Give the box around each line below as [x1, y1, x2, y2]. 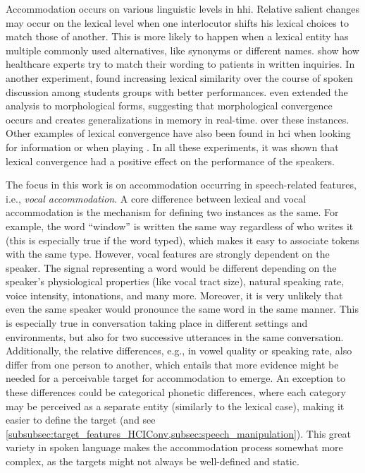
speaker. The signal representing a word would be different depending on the [6, 260, 337, 275]
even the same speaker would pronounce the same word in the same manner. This [6, 301, 359, 316]
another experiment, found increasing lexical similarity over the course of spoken [6, 70, 353, 85]
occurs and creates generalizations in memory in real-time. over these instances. [6, 112, 349, 126]
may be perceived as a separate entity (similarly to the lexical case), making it [6, 398, 345, 413]
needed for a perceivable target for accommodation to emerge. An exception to [6, 371, 345, 385]
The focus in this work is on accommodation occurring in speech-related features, [6, 177, 357, 192]
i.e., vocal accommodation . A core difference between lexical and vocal [6, 191, 307, 205]
